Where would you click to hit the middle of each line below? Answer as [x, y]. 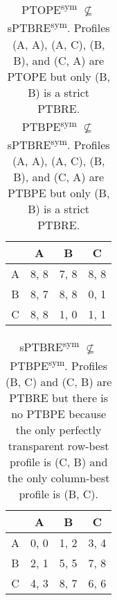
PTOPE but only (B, [58, 76]
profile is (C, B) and [59, 461]
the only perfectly [58, 429]
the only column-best [58, 477]
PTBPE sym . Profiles [59, 364]
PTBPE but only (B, [58, 193]
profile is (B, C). [58, 493]
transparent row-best [58, 445]
